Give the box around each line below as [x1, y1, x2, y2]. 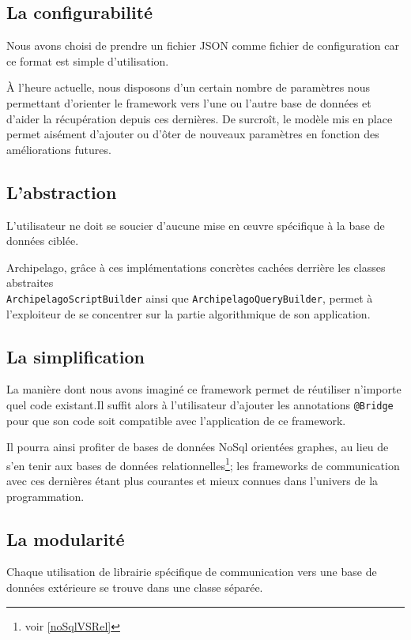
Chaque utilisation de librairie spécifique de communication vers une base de [6, 563, 377, 580]
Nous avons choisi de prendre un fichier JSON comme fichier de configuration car [6, 37, 399, 54]
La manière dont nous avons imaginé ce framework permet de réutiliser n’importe [6, 381, 402, 397]
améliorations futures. [6, 141, 111, 157]
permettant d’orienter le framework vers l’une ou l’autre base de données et [6, 94, 371, 111]
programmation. [6, 488, 85, 504]
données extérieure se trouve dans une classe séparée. [6, 579, 263, 596]
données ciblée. [6, 232, 79, 249]
